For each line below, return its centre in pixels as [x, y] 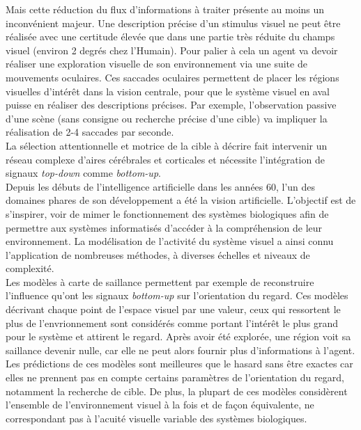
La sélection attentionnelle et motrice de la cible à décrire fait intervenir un [167, 145]
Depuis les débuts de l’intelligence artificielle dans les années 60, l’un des [161, 186]
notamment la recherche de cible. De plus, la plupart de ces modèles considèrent [177, 391]
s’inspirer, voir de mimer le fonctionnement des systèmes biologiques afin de [167, 213]
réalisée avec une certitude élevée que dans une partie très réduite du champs [170, 37]
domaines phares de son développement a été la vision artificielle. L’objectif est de [181, 200]
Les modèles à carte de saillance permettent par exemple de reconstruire [160, 281]
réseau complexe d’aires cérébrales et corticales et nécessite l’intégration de [165, 159]
